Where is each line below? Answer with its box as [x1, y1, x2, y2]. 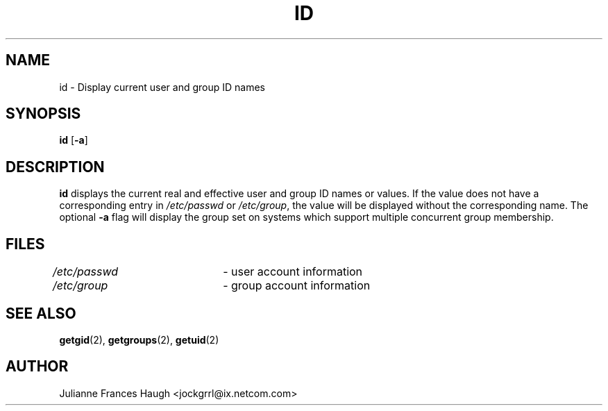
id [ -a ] [59, 134, 88, 146]
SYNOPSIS [6, 105, 81, 123]
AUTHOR [6, 358, 69, 376]
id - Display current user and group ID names [59, 81, 265, 93]
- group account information [223, 278, 371, 293]
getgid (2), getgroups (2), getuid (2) [59, 333, 219, 346]
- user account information [223, 265, 363, 279]
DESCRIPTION [6, 158, 105, 176]
